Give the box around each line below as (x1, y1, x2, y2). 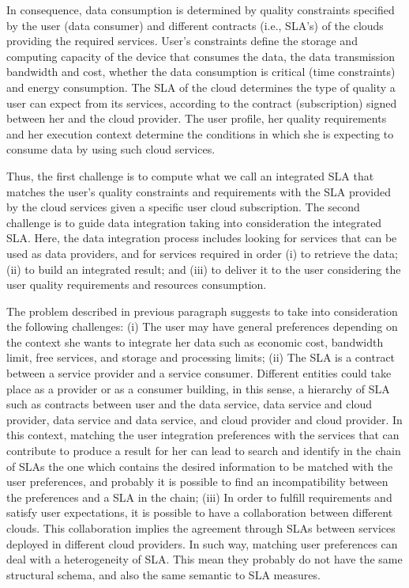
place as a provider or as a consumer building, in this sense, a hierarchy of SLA (6, 380, 390, 396)
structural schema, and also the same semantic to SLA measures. (6, 566, 321, 582)
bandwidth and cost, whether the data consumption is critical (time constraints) (6, 63, 396, 80)
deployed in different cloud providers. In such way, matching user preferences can (6, 535, 398, 552)
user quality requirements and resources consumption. (6, 276, 267, 293)
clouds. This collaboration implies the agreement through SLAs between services (6, 520, 396, 536)
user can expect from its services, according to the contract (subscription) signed (6, 94, 397, 111)
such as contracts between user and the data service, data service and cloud (6, 396, 372, 412)
